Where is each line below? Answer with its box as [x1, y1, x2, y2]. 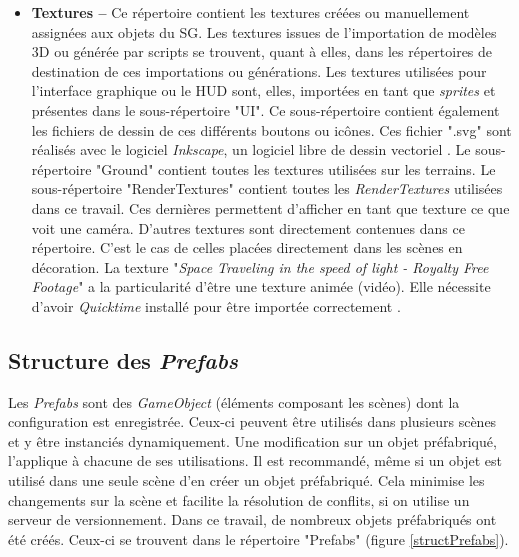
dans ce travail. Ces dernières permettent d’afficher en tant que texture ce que [31, 197, 510, 218]
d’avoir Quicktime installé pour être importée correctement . [31, 295, 401, 316]
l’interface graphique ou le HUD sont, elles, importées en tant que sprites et [31, 80, 496, 101]
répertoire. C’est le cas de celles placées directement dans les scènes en [31, 237, 463, 258]
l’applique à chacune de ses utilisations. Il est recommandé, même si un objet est [8, 450, 503, 471]
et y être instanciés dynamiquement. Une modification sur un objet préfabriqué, [8, 430, 497, 451]
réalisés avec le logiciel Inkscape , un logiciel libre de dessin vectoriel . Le [31, 139, 471, 160]
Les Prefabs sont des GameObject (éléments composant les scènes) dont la [8, 391, 460, 412]
